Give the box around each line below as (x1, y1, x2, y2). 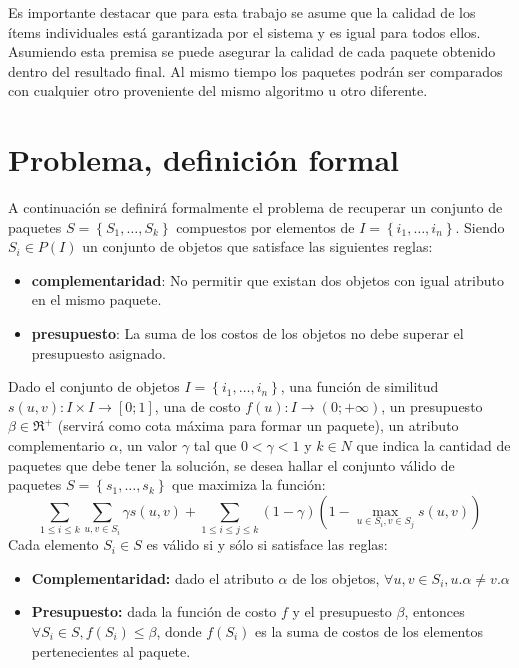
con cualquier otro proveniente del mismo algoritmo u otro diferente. (8, 80, 428, 101)
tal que (193, 435, 237, 456)
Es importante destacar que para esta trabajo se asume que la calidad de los (8, 2, 476, 22)
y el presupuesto (292, 601, 392, 622)
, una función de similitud (280, 376, 439, 397)
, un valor (118, 435, 178, 456)
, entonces (404, 601, 465, 622)
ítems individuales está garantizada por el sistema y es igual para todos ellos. (8, 21, 481, 42)
